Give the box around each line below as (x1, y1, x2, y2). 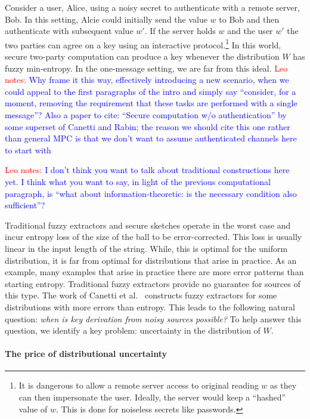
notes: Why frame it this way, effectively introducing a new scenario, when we (5, 73, 289, 86)
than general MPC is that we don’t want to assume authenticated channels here (5, 132, 297, 144)
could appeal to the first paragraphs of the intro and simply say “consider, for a (5, 85, 296, 97)
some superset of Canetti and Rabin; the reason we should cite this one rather (5, 120, 290, 133)
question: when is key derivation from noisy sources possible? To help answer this (5, 312, 302, 325)
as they (270, 379, 297, 392)
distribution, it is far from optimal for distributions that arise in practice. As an (5, 254, 297, 266)
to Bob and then (219, 13, 280, 25)
